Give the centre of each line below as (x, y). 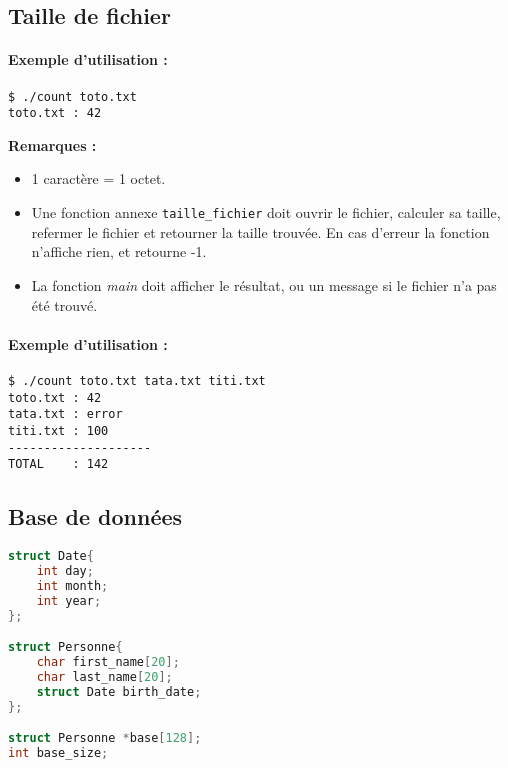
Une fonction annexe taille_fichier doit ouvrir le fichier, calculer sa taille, (266, 212)
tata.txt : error (65, 414)
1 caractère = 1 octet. (98, 178)
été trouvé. (64, 304)
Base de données (95, 516)
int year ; (69, 600)
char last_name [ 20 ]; (104, 676)
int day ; (65, 570)
